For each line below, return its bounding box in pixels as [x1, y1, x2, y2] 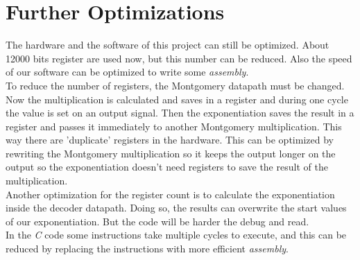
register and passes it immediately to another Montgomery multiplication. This [6, 119, 342, 133]
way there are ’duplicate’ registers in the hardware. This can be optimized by [6, 132, 334, 147]
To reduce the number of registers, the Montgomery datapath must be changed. [6, 78, 345, 92]
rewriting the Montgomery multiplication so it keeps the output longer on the [6, 146, 336, 160]
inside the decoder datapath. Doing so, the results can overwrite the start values [6, 200, 347, 215]
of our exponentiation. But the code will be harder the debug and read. [6, 214, 309, 228]
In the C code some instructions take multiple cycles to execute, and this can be [6, 227, 347, 242]
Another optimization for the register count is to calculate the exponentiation [6, 187, 335, 201]
